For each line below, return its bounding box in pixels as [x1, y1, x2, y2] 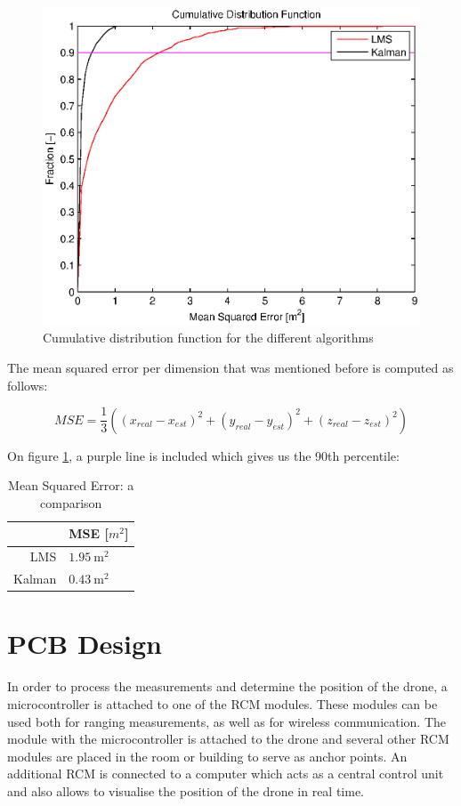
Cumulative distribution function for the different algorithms [43, 328, 374, 347]
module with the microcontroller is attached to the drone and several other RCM [7, 729, 449, 748]
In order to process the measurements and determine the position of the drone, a [7, 677, 448, 696]
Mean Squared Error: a [8, 476, 134, 495]
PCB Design [7, 625, 162, 662]
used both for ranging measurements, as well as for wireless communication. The [7, 712, 447, 730]
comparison [40, 493, 102, 512]
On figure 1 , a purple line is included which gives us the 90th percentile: [7, 446, 400, 464]
